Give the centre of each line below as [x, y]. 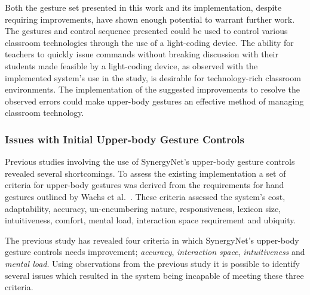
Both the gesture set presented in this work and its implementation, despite [143, 7]
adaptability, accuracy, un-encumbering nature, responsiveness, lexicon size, [143, 208]
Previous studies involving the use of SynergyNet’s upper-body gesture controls [150, 162]
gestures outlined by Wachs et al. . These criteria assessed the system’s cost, [145, 196]
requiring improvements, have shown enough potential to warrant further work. [150, 19]
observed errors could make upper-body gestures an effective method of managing [154, 101]
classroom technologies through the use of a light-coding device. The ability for [149, 42]
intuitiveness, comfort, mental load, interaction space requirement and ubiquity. [151, 220]
